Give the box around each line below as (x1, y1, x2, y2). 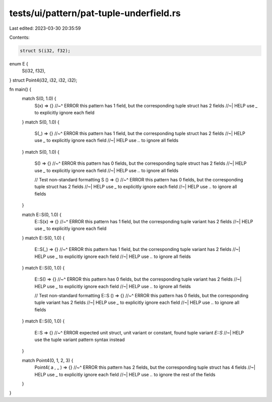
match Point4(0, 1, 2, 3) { (22, 357, 74, 363)
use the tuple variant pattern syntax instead (34, 337, 125, 343)
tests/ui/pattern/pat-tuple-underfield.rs (9, 8, 181, 19)
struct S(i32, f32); (20, 48, 71, 53)
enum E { (9, 60, 29, 66)
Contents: (9, 34, 30, 40)
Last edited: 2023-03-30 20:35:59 (9, 25, 81, 31)
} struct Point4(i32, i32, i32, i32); (9, 77, 78, 83)
